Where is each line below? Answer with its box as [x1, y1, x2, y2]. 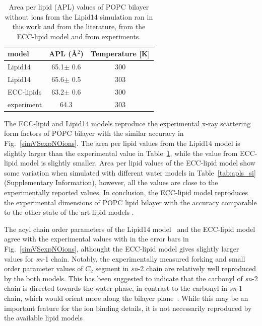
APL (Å [49, 48, 78, 59]
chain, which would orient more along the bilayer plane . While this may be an [4, 292, 248, 303]
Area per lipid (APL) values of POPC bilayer [9, 2, 149, 12]
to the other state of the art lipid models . [4, 207, 134, 217]
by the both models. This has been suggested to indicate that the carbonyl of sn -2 [4, 273, 258, 283]
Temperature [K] [90, 48, 150, 59]
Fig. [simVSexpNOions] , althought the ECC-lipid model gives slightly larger [4, 243, 239, 254]
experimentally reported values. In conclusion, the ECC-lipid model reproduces [4, 187, 248, 197]
